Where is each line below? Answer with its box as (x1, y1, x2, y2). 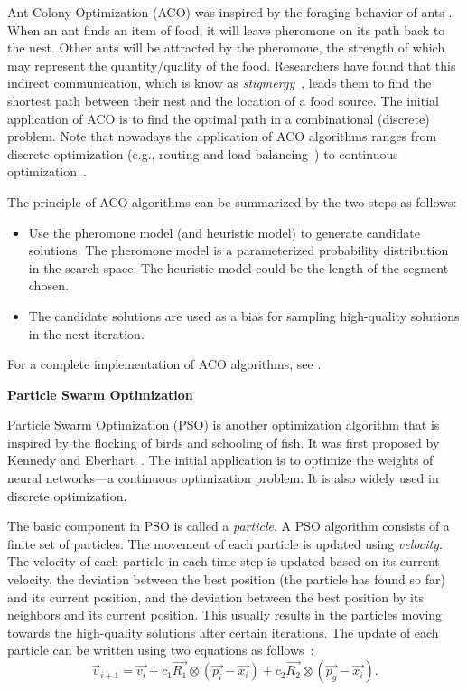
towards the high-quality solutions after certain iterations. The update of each (7, 622, 439, 641)
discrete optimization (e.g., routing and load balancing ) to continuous (7, 144, 398, 163)
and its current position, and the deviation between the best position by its (7, 587, 424, 606)
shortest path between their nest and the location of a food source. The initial (7, 90, 439, 109)
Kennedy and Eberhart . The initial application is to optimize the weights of (7, 450, 434, 469)
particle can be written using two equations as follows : (7, 640, 314, 659)
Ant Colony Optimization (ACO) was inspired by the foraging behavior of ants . (7, 3, 453, 21)
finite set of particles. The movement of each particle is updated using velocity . (7, 534, 443, 553)
